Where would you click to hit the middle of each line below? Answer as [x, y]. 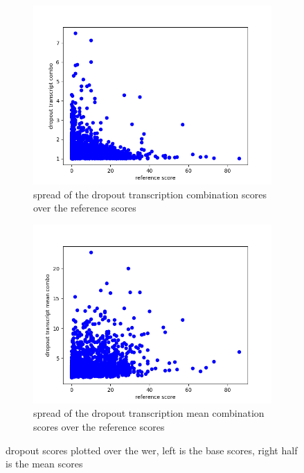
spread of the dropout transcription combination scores [150, 194]
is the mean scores [44, 464]
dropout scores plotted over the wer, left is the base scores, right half [152, 450]
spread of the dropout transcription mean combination [149, 413]
